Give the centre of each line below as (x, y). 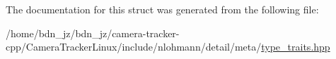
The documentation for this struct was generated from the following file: (162, 9)
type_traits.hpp (296, 47)
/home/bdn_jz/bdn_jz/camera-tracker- (93, 33)
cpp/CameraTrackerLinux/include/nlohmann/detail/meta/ (134, 47)
